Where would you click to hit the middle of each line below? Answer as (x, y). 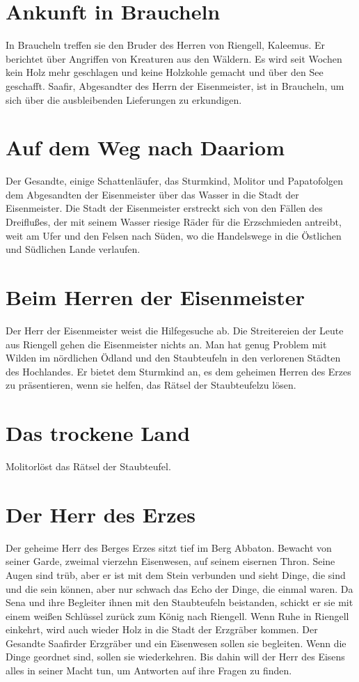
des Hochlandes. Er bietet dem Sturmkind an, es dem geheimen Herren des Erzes (178, 371)
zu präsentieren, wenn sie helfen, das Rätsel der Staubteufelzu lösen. (151, 385)
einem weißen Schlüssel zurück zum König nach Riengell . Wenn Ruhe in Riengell (177, 615)
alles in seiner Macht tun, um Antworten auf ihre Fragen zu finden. (149, 671)
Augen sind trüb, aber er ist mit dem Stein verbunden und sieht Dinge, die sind (176, 574)
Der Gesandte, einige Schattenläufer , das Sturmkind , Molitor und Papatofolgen (175, 181)
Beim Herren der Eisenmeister (155, 296)
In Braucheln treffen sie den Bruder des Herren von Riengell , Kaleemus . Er (166, 45)
